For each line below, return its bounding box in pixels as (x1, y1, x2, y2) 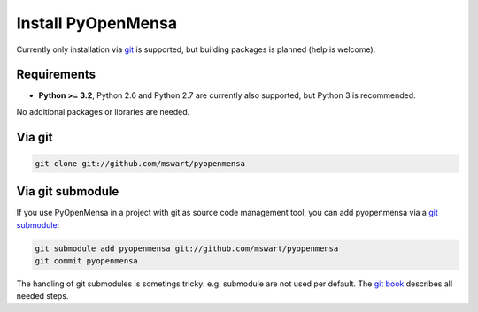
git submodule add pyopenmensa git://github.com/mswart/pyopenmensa (35, 243, 339, 254)
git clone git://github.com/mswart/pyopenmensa (35, 158, 245, 168)
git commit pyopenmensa (35, 256, 139, 266)
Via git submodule (16, 184, 119, 199)
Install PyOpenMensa (16, 13, 177, 33)
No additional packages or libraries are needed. (16, 106, 190, 117)
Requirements (16, 67, 96, 82)
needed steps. (16, 291, 69, 301)
